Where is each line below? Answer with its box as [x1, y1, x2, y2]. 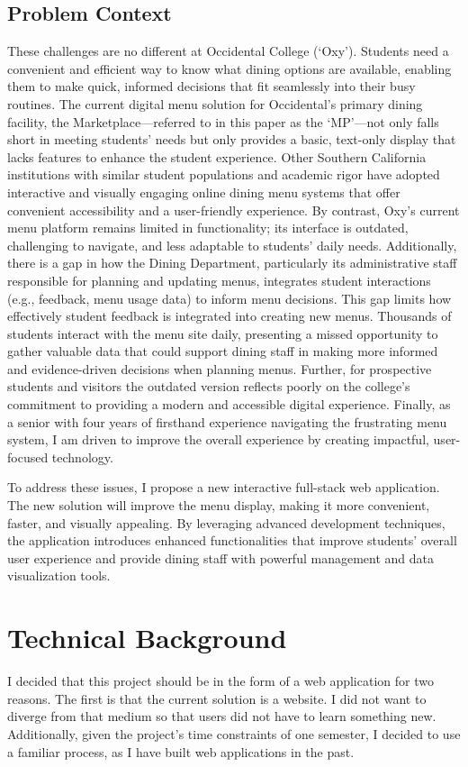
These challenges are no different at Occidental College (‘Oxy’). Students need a [7, 41, 449, 60]
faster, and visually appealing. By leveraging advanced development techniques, [7, 513, 445, 532]
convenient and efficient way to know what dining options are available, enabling [7, 59, 452, 78]
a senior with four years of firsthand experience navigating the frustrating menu [7, 412, 447, 431]
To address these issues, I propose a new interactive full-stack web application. [7, 478, 440, 497]
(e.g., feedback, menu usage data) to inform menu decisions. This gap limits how [7, 288, 452, 307]
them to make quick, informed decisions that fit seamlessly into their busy [7, 77, 416, 96]
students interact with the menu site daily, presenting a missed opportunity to [7, 324, 438, 342]
